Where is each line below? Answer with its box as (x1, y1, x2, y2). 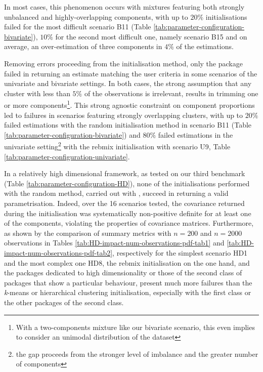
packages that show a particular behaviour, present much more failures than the (4, 277, 252, 287)
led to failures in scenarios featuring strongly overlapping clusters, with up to (4, 109, 243, 120)
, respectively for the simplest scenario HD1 (112, 247, 248, 258)
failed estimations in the (158, 129, 233, 140)
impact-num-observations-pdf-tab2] (4, 247, 113, 258)
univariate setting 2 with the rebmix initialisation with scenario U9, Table (4, 140, 231, 152)
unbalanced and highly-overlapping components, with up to (4, 11, 188, 22)
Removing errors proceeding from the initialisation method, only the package (4, 58, 243, 68)
